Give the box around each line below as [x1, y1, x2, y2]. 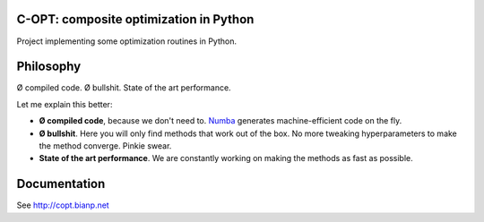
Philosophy [16, 59, 82, 74]
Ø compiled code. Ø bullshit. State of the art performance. [16, 82, 232, 93]
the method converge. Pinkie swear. [39, 140, 172, 151]
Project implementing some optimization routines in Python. [16, 36, 238, 47]
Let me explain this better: [16, 98, 113, 109]
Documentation [16, 176, 106, 192]
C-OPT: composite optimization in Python [16, 12, 255, 27]
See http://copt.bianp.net [16, 200, 109, 210]
